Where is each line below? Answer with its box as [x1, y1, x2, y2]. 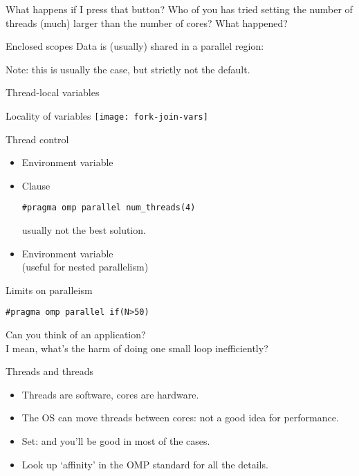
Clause [21, 178, 50, 192]
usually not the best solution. [21, 223, 146, 237]
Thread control [6, 131, 69, 146]
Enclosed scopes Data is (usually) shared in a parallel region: [6, 39, 264, 53]
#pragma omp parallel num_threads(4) [21, 203, 196, 213]
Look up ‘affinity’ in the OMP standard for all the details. [21, 457, 268, 471]
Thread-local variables [6, 85, 100, 100]
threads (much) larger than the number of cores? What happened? [6, 15, 288, 30]
